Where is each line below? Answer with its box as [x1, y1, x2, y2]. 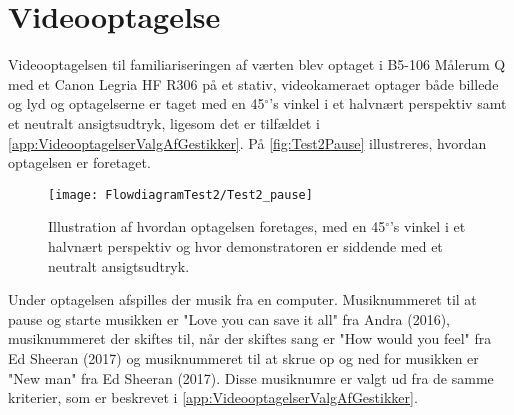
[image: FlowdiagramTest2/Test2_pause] [48, 187, 313, 202]
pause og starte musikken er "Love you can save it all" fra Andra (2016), [8, 308, 450, 329]
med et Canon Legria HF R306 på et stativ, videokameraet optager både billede [8, 73, 499, 94]
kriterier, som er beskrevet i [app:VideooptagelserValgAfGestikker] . [8, 387, 418, 408]
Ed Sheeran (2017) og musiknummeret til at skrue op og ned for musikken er [8, 347, 479, 368]
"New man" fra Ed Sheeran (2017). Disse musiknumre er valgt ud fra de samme [8, 367, 494, 388]
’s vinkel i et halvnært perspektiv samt [269, 93, 507, 114]
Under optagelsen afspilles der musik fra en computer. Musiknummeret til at [8, 289, 477, 310]
